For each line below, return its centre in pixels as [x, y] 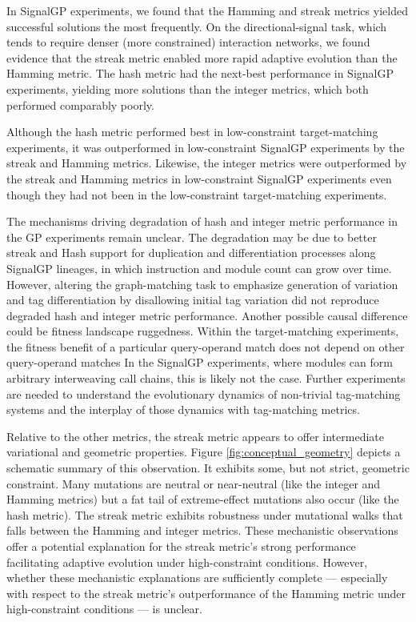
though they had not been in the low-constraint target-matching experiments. [197, 194]
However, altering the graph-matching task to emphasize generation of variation [202, 284]
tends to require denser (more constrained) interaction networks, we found [188, 42]
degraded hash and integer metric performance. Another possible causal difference [207, 315]
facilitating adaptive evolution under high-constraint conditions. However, [187, 562]
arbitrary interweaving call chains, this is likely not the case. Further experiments [206, 378]
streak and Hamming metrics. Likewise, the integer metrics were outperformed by [207, 163]
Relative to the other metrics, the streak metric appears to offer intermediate [195, 436]
